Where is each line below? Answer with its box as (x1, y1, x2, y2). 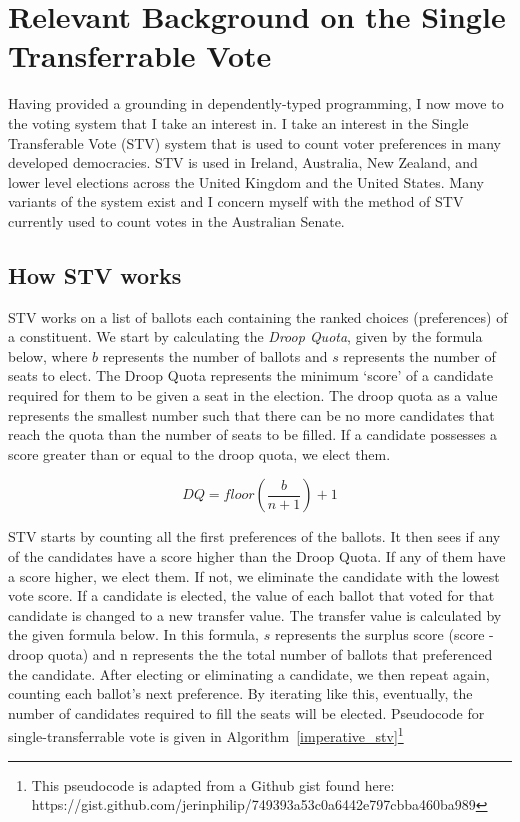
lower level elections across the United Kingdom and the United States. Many (8, 171, 484, 192)
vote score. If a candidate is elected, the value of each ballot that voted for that (8, 585, 495, 606)
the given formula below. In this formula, (8, 624, 260, 645)
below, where (8, 345, 88, 366)
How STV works (8, 259, 182, 290)
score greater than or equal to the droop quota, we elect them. (8, 443, 391, 464)
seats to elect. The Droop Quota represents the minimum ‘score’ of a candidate (8, 365, 493, 386)
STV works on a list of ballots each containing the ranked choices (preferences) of (8, 306, 508, 327)
